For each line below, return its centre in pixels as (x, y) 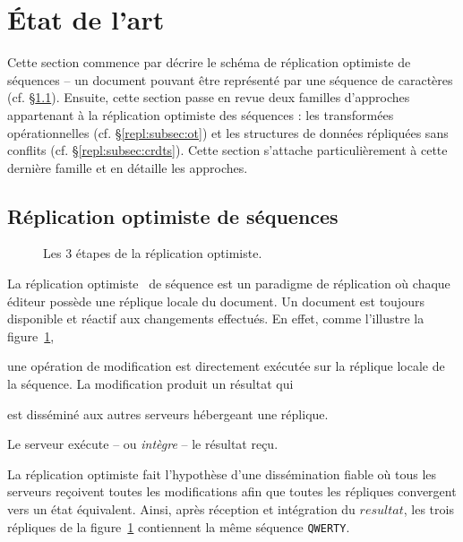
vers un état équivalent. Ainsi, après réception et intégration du (181, 509)
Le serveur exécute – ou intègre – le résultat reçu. (143, 444)
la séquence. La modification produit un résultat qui (150, 384)
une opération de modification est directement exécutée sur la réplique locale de (226, 366)
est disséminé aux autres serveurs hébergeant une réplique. (168, 413)
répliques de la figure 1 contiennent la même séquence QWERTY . (179, 526)
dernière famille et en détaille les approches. (128, 167)
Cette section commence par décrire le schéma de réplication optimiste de (209, 62)
